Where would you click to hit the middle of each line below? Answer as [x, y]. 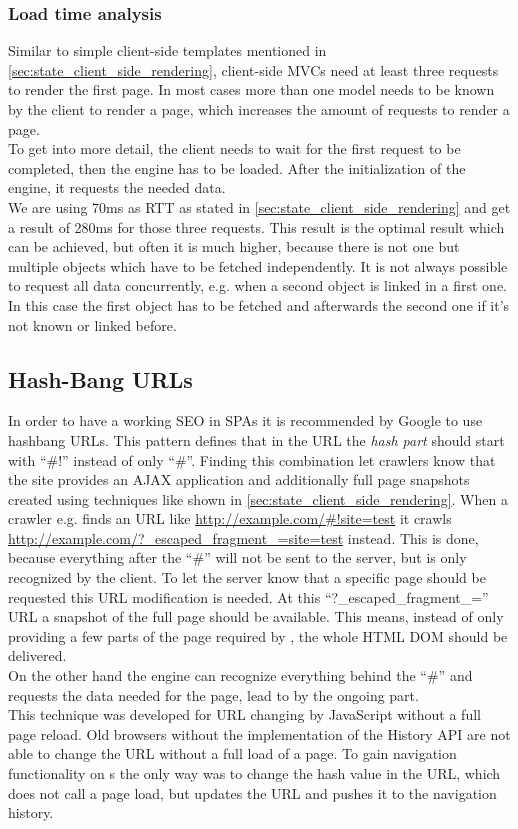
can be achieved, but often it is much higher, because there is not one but [234, 246]
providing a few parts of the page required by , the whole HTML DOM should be [258, 635]
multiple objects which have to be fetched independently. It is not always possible [258, 265]
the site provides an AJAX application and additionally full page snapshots [239, 479]
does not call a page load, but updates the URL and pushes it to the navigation [252, 792]
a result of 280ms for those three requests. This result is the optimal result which [256, 226]
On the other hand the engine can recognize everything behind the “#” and [240, 675]
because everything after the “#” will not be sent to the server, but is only [237, 557]
